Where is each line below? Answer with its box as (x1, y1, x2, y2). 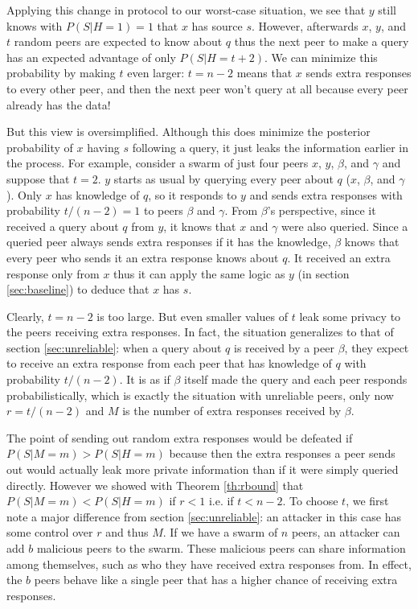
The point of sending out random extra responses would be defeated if (6, 429, 353, 446)
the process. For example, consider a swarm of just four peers (6, 154, 309, 171)
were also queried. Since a (281, 217, 408, 234)
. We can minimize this (264, 48, 378, 65)
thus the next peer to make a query (234, 33, 409, 50)
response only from (6, 265, 100, 282)
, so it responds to (148, 186, 237, 203)
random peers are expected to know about (14, 33, 223, 50)
